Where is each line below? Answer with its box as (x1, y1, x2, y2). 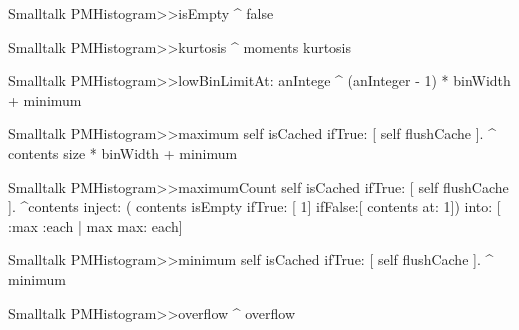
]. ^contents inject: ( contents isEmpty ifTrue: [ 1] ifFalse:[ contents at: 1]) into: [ (8, 196, 501, 217)
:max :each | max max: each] (8, 215, 183, 236)
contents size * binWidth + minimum (8, 142, 238, 163)
